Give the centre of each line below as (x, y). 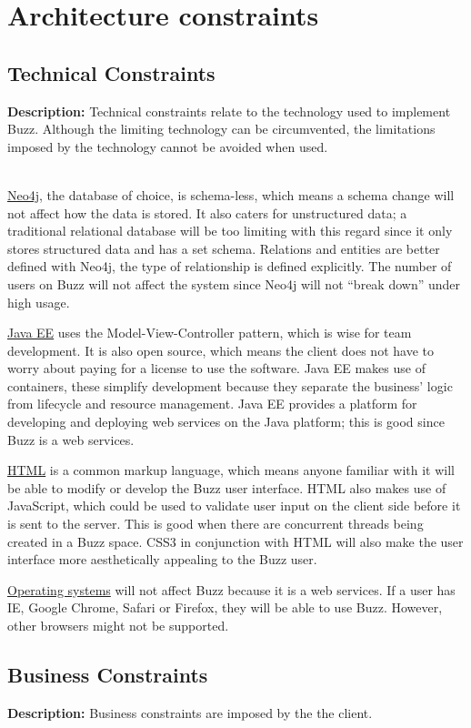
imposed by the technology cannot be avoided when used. (168, 146)
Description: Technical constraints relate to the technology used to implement (229, 111)
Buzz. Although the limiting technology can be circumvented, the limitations (221, 129)
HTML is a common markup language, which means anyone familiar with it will (231, 470)
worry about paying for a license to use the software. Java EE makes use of (216, 368)
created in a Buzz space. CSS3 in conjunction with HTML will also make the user (235, 541)
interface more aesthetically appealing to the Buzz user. (162, 559)
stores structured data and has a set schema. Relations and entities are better (224, 248)
